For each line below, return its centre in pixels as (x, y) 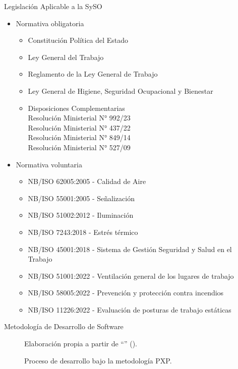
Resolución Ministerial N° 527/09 (79, 147)
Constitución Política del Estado (78, 40)
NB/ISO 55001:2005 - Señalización (81, 198)
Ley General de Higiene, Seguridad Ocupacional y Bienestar (121, 90)
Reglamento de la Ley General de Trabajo (93, 74)
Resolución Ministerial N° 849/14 (79, 137)
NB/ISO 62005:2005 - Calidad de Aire (87, 181)
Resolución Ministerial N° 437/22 (79, 127)
